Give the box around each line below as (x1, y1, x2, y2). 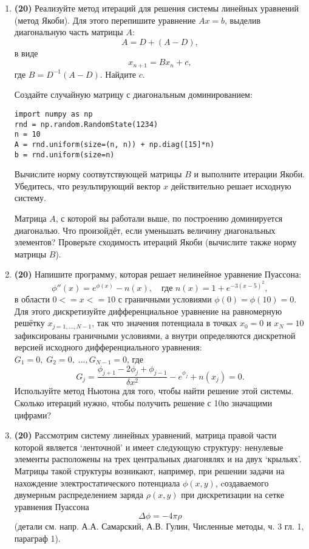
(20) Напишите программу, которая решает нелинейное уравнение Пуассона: (14, 268, 302, 281)
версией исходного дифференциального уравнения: (14, 341, 202, 353)
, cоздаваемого (215, 476, 269, 489)
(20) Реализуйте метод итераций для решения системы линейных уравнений (14, 2, 299, 14)
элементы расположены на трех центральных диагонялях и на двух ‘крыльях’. (14, 452, 302, 465)
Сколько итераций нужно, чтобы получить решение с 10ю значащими (14, 396, 273, 409)
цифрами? (14, 408, 52, 421)
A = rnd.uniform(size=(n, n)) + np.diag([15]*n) (14, 140, 215, 149)
